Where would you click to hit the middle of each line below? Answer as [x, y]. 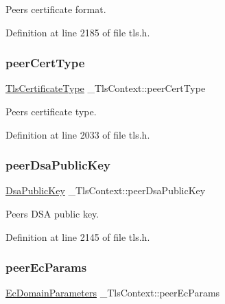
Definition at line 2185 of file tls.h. [78, 32]
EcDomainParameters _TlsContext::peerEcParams [113, 293]
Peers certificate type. [51, 111]
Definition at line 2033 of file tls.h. [78, 134]
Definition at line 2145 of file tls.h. [78, 236]
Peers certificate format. [56, 9]
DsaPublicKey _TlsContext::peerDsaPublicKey [106, 190]
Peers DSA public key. [52, 213]
